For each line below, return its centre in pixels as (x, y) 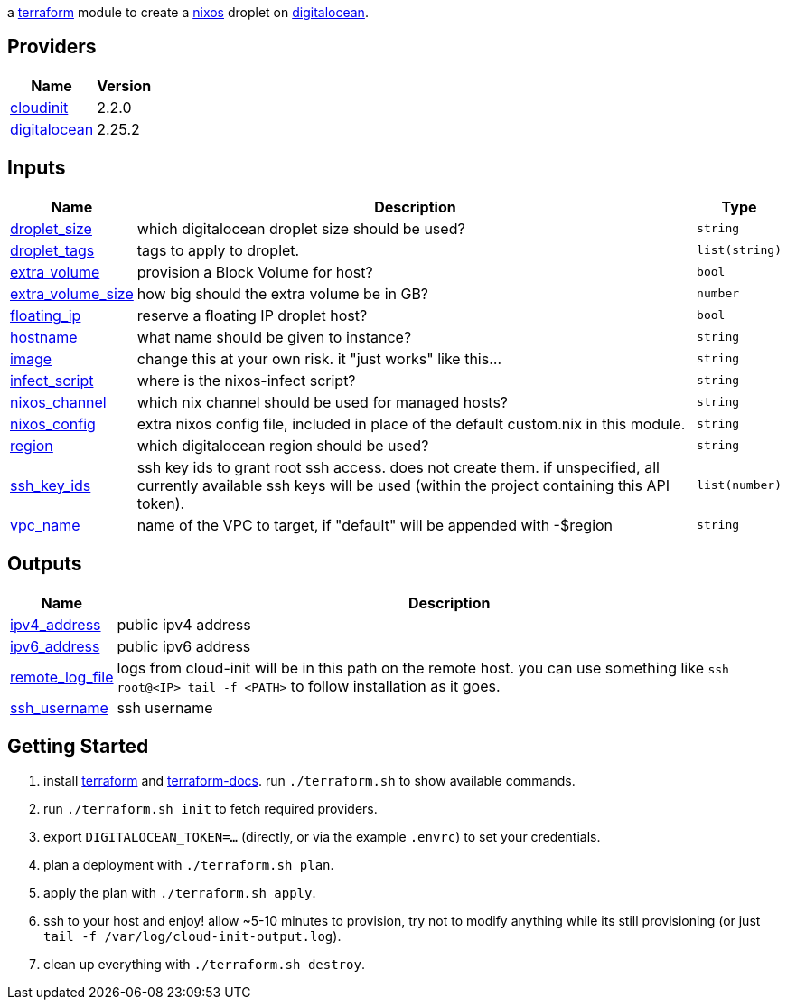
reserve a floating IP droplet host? (252, 315)
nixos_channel (58, 402)
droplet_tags (52, 250)
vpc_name (45, 525)
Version (124, 85)
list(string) (739, 250)
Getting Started (78, 746)
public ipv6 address (184, 646)
